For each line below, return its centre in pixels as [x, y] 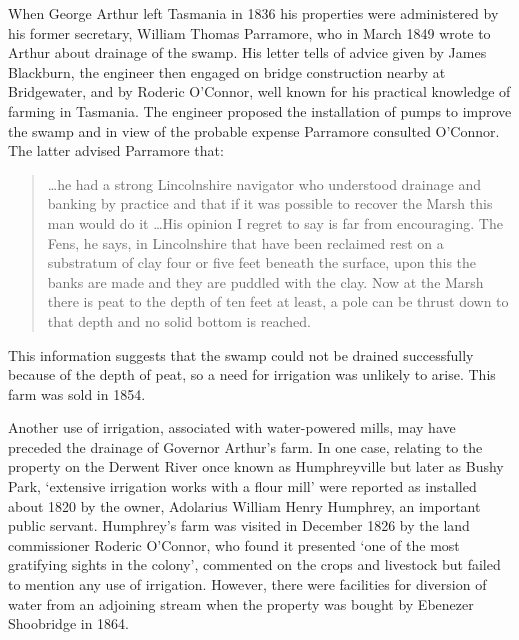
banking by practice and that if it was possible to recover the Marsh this [270, 203]
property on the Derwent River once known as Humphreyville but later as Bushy [256, 466]
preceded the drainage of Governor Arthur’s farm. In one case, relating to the [245, 446]
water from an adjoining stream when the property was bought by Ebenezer [241, 603]
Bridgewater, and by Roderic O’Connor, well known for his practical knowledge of [259, 91]
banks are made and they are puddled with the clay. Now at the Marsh [265, 281]
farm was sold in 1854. [77, 393]
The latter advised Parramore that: [116, 150]
